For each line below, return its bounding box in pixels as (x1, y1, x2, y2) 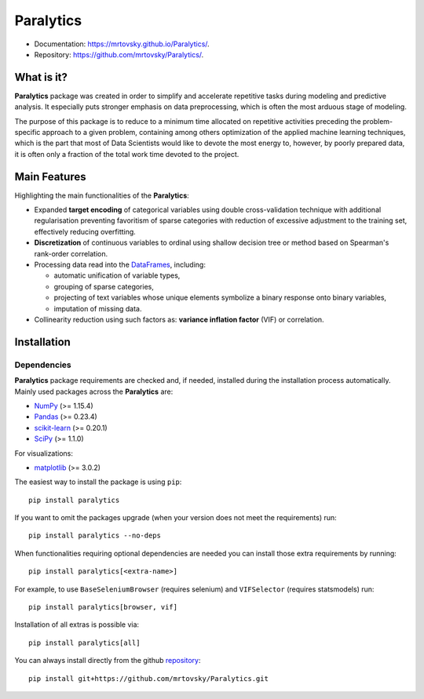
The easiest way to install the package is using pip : (14, 477, 182, 486)
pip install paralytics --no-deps (28, 531, 161, 541)
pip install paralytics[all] (28, 638, 141, 647)
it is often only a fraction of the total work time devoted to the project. (14, 149, 239, 158)
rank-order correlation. (34, 249, 108, 258)
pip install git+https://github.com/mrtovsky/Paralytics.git (28, 674, 269, 683)
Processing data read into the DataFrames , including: (34, 260, 206, 270)
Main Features (14, 169, 86, 184)
